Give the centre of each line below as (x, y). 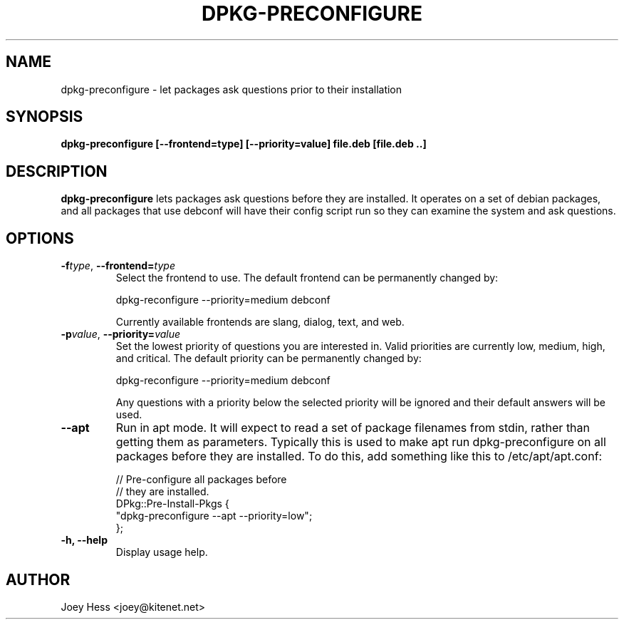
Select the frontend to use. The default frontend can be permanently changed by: (307, 278)
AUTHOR (38, 579)
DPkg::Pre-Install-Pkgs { (172, 504)
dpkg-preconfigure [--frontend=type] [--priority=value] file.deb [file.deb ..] (244, 144)
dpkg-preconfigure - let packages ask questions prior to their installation (232, 89)
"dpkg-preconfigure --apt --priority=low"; (214, 516)
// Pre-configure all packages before (201, 480)
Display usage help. (162, 552)
